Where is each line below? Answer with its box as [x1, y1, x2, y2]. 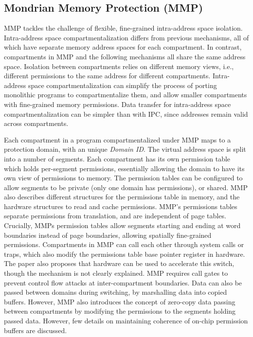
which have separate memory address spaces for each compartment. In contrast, [4, 42, 242, 52]
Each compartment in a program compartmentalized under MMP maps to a [4, 134, 231, 144]
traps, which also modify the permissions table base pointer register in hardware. [4, 248, 245, 259]
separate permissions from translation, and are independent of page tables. [4, 211, 226, 221]
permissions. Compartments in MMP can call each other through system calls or [4, 239, 244, 249]
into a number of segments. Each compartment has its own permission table [4, 153, 231, 163]
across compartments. [4, 118, 69, 128]
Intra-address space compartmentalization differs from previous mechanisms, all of [4, 32, 249, 42]
